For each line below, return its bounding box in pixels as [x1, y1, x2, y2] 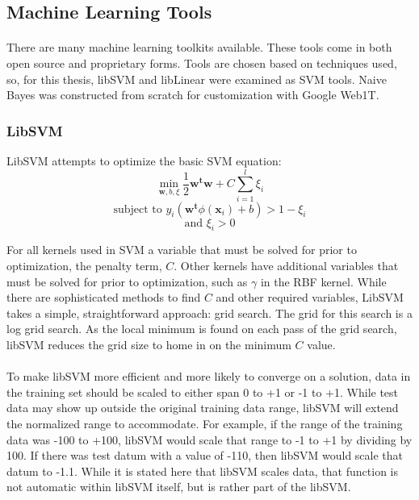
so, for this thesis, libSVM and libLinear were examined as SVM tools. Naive [6, 70, 387, 87]
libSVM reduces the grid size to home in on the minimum [6, 336, 291, 353]
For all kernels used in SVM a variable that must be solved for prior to [6, 241, 357, 258]
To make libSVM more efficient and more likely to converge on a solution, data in [6, 368, 411, 385]
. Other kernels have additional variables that [174, 257, 399, 274]
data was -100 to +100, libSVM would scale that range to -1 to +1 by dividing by [6, 431, 413, 448]
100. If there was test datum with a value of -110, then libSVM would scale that [6, 447, 404, 464]
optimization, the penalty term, [6, 257, 162, 274]
